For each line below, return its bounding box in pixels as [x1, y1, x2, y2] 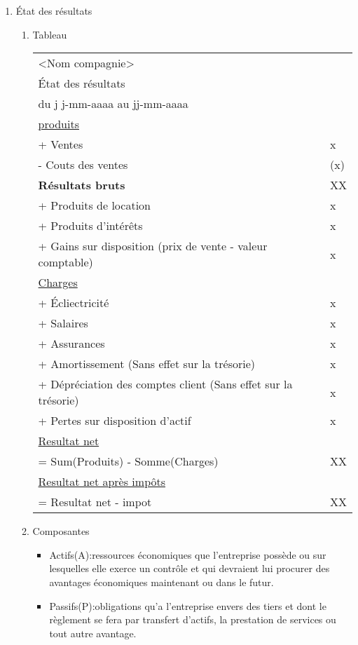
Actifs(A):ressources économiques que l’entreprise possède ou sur [49, 547, 326, 562]
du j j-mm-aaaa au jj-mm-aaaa [38, 95, 188, 112]
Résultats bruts [38, 177, 125, 193]
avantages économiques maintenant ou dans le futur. [49, 574, 274, 589]
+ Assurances [38, 335, 105, 352]
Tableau [32, 27, 67, 41]
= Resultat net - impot [38, 494, 152, 510]
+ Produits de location [38, 197, 151, 214]
